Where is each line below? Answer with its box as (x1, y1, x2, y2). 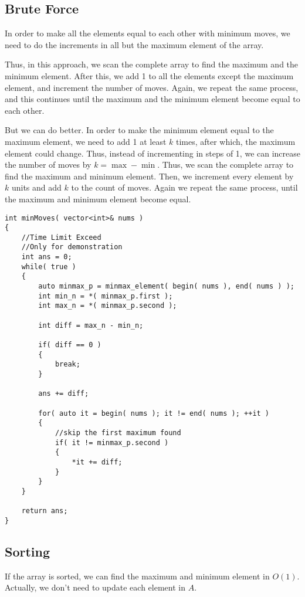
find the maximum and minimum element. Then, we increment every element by (5, 169, 294, 182)
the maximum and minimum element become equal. (5, 192, 191, 205)
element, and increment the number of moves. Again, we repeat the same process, (5, 81, 299, 93)
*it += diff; (72, 457, 123, 466)
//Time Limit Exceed (21, 233, 101, 242)
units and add (11, 181, 62, 194)
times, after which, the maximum (175, 135, 296, 147)
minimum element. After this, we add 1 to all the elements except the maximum (5, 69, 294, 82)
